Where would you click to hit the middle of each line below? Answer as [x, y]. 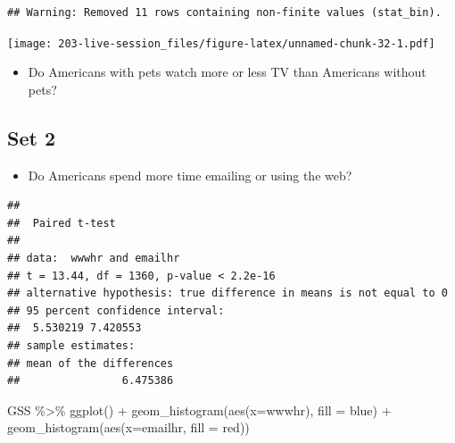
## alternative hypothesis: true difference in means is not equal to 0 [227, 293]
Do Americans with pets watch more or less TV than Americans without [227, 72]
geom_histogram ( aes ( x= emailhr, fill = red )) [128, 427]
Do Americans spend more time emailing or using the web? [190, 175]
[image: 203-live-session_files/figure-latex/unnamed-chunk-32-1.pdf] [221, 43]
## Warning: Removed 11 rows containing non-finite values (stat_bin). [224, 13]
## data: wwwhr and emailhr [94, 259]
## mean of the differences [91, 363]
